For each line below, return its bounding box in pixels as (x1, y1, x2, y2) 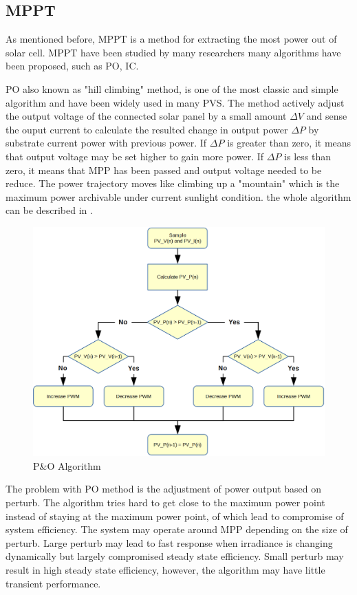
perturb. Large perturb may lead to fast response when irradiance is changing (6, 535, 333, 550)
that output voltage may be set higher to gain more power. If (6, 149, 264, 163)
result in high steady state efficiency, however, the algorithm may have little (6, 562, 325, 576)
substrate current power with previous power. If (6, 136, 207, 150)
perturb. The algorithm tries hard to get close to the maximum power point (6, 495, 325, 510)
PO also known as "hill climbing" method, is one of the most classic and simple (6, 81, 338, 96)
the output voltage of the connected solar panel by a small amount (6, 109, 287, 123)
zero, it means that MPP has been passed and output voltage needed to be (6, 162, 322, 177)
